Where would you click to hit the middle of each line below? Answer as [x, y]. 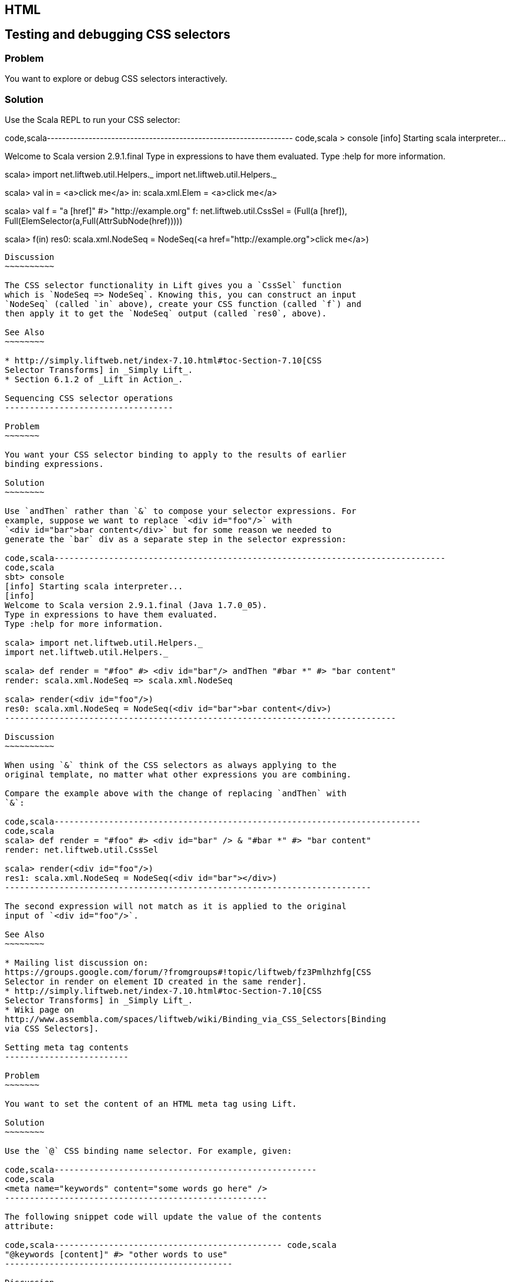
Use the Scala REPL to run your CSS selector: [93, 119]
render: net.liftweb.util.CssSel [82, 849]
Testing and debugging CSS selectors [118, 35]
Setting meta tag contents [67, 1047]
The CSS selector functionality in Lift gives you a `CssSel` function [173, 285]
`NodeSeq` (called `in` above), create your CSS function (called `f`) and [183, 304]
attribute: [30, 1226]
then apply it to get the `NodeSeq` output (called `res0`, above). [166, 313]
